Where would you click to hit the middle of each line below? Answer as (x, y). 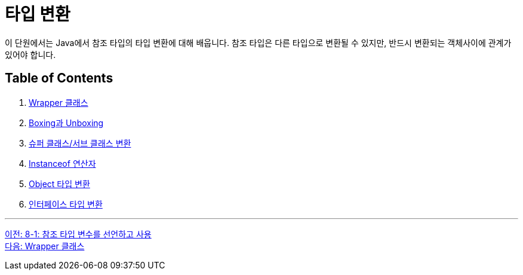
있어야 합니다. (30, 54)
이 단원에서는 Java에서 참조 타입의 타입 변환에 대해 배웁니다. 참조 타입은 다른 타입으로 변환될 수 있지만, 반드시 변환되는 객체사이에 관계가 (258, 42)
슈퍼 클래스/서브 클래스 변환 (80, 143)
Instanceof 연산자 (62, 163)
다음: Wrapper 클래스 (45, 246)
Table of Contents (59, 78)
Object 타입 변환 (59, 184)
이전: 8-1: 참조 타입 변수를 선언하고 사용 (78, 234)
